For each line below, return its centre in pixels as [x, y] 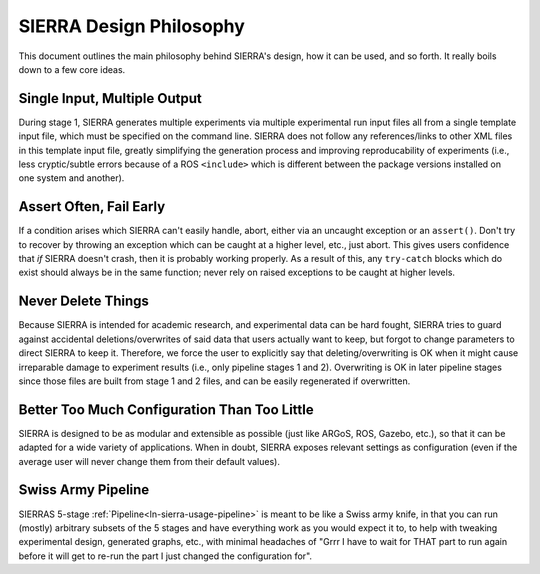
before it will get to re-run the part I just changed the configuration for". [165, 556]
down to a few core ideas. [72, 69]
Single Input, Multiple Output [110, 98]
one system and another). [71, 178]
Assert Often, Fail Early [92, 206]
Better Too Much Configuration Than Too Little [166, 409]
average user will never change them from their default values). [149, 461]
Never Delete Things [84, 301]
